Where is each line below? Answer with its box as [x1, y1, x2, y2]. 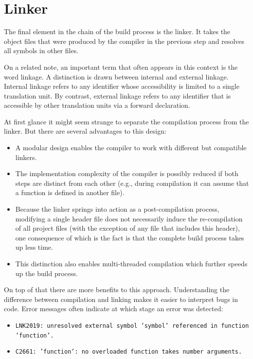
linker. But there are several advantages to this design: [4, 126, 166, 136]
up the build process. [15, 268, 78, 278]
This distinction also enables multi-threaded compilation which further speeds [15, 259, 248, 268]
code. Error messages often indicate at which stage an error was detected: [4, 303, 223, 314]
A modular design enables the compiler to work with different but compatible [15, 142, 247, 153]
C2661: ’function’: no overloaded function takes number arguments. [15, 348, 242, 356]
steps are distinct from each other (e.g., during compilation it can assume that [15, 178, 249, 188]
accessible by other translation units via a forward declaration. [4, 100, 190, 110]
